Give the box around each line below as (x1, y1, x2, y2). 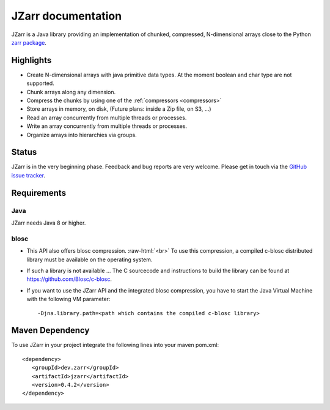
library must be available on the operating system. (26, 256, 153, 263)
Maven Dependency (11, 325, 90, 336)
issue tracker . (11, 171, 46, 179)
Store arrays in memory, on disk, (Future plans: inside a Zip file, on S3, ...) (26, 105, 211, 113)
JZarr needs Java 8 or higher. (11, 219, 86, 226)
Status (11, 147, 37, 157)
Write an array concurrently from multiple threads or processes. (26, 122, 188, 130)
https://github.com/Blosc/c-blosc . (26, 275, 112, 283)
